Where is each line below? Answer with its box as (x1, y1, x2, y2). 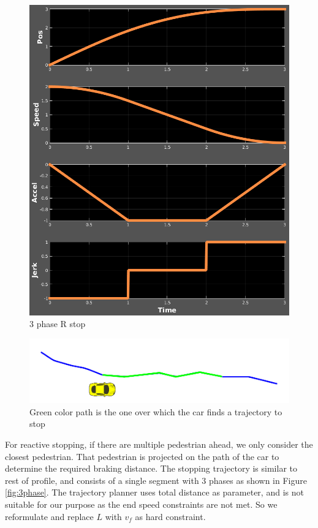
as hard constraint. (135, 510, 206, 522)
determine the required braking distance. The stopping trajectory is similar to (5, 462, 297, 475)
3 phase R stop (29, 317, 86, 330)
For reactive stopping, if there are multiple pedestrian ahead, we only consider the (5, 438, 313, 451)
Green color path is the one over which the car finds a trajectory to (29, 405, 282, 418)
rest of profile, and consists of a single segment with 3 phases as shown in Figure (5, 473, 307, 486)
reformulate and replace (5, 510, 94, 522)
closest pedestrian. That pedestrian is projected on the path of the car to (5, 450, 279, 462)
